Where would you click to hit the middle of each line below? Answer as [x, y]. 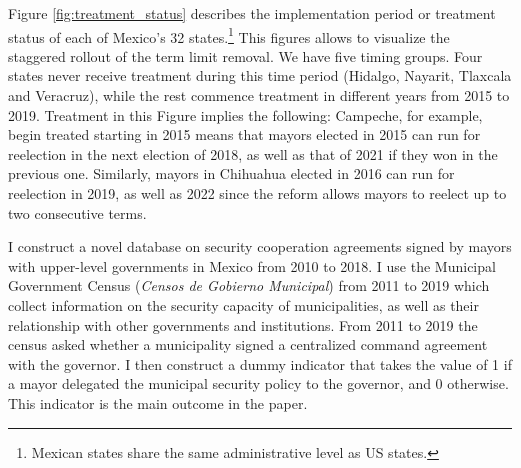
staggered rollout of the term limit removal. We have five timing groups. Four [245, 55]
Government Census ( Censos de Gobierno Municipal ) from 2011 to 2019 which [249, 285]
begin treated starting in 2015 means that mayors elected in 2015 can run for [244, 134]
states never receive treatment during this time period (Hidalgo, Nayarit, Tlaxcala [260, 75]
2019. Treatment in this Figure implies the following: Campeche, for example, [245, 114]
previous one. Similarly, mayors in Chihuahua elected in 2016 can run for [231, 173]
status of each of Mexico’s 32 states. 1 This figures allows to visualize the [229, 35]
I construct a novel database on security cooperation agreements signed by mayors [260, 246]
